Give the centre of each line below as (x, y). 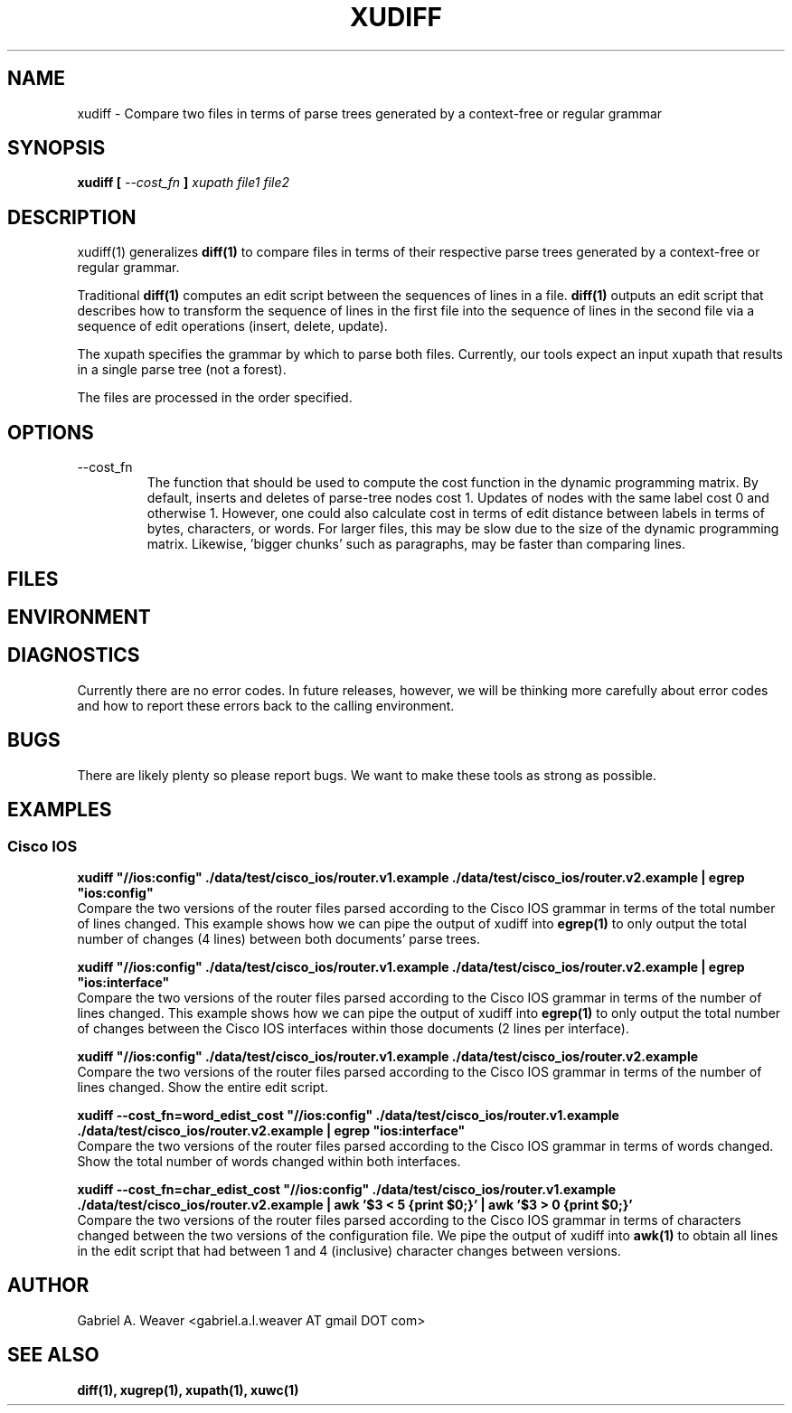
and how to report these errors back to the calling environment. (266, 705)
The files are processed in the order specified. (215, 398)
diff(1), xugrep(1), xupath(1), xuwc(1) (188, 1389)
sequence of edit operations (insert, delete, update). (232, 326)
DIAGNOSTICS (74, 655)
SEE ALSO (53, 1355)
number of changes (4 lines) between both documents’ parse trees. (278, 938)
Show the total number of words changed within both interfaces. (269, 1161)
